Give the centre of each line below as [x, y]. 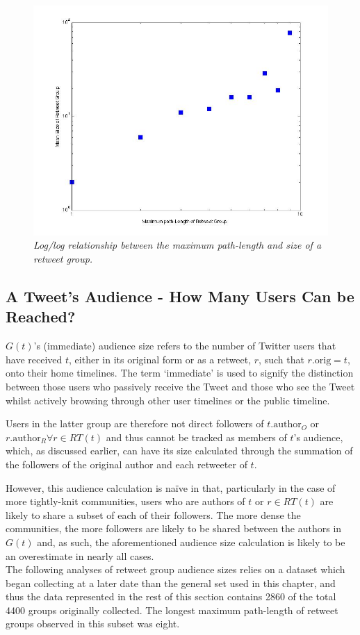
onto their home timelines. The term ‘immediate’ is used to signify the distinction [180, 373]
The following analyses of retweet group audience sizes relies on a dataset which [175, 569]
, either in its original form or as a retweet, [160, 359]
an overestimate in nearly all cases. [80, 555]
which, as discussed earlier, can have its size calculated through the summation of [179, 451]
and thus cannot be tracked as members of [196, 437]
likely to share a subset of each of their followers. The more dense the [153, 514]
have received [34, 359]
